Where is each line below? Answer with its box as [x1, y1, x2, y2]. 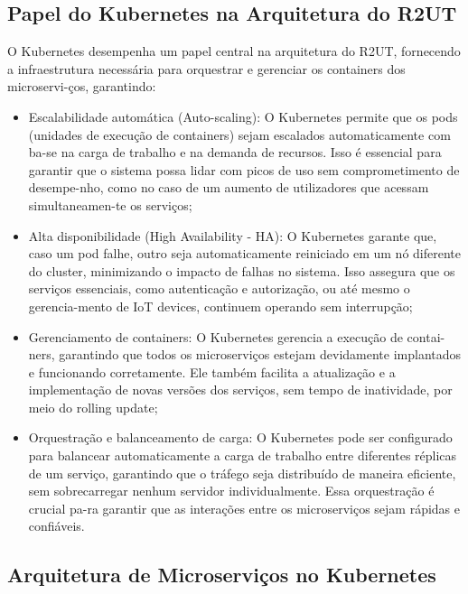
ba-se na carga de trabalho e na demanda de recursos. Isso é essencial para [28, 143, 442, 162]
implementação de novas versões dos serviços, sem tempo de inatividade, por [28, 380, 453, 399]
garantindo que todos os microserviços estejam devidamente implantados [59, 345, 462, 364]
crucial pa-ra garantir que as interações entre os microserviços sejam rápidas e [28, 498, 461, 517]
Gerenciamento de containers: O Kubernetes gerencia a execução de [28, 327, 403, 346]
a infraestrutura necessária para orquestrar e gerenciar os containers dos [7, 59, 406, 78]
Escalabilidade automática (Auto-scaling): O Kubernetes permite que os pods [28, 107, 458, 125]
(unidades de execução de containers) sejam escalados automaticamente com [28, 125, 451, 144]
